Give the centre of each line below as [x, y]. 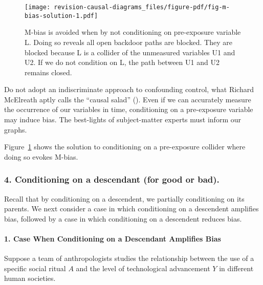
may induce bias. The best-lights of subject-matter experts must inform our [123, 119]
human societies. [30, 278]
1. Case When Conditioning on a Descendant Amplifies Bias [113, 239]
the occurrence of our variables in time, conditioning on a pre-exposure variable [129, 109]
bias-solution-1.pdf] [61, 16]
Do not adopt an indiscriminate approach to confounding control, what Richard [129, 89]
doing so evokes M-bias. [41, 156]
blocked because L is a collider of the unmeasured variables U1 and [130, 52]
